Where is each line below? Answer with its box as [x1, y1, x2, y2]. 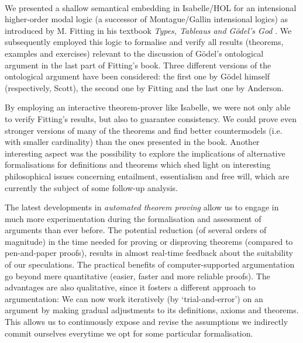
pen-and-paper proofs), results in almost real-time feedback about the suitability [5, 247, 293, 259]
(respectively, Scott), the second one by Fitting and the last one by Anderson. [5, 81, 284, 93]
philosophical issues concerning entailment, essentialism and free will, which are [5, 169, 290, 182]
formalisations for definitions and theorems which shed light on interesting [5, 158, 271, 171]
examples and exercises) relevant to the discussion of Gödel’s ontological [5, 47, 264, 59]
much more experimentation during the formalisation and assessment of [5, 212, 261, 224]
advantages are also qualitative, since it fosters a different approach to [5, 281, 256, 293]
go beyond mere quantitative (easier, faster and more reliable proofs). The [5, 269, 270, 282]
